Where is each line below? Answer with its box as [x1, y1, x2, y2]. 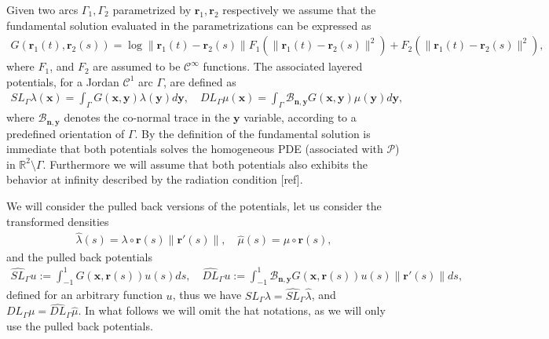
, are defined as [163, 73, 236, 89]
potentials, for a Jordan [6, 73, 119, 89]
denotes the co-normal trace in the [64, 109, 230, 126]
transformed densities [6, 213, 109, 229]
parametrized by [112, 2, 192, 17]
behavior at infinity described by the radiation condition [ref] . [6, 171, 303, 188]
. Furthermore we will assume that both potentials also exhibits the [42, 155, 368, 172]
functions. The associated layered [203, 58, 363, 75]
